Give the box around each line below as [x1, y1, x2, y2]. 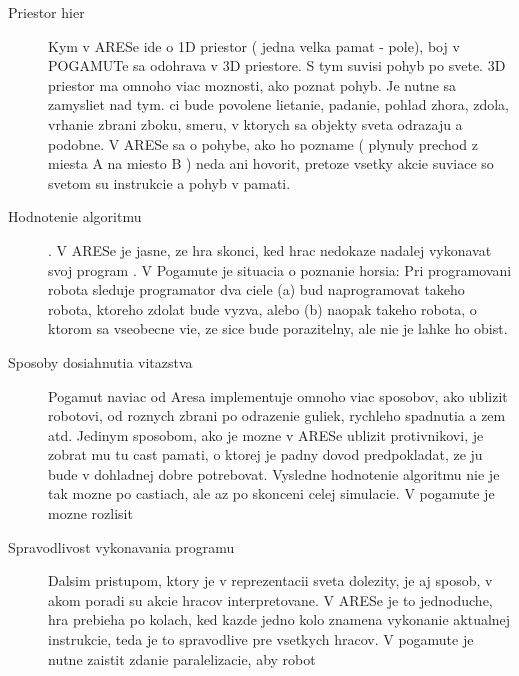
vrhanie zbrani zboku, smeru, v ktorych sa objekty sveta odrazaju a [48, 113, 463, 134]
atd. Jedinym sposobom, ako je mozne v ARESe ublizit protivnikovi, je [48, 424, 484, 445]
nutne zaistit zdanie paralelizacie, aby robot [48, 648, 316, 669]
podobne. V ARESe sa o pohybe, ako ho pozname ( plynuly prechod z [48, 133, 478, 154]
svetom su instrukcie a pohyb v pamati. [48, 172, 291, 193]
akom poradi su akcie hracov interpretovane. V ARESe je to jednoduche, [48, 589, 493, 610]
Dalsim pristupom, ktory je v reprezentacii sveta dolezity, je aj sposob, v [48, 570, 493, 591]
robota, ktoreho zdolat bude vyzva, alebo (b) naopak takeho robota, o [48, 298, 477, 319]
